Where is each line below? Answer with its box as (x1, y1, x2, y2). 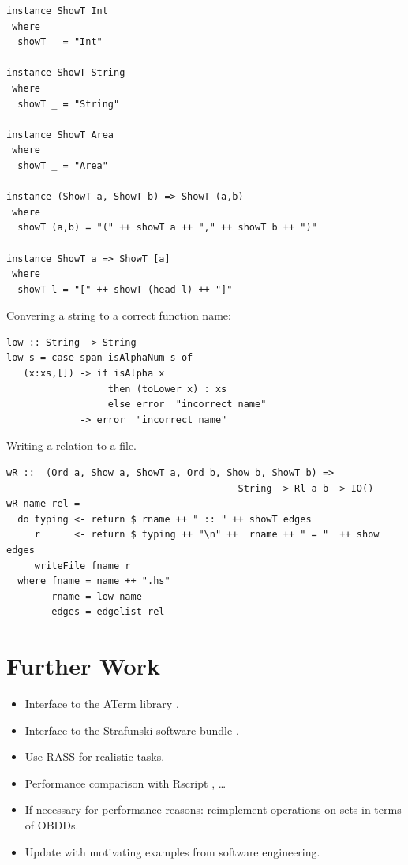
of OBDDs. (24, 817, 79, 833)
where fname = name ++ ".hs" (17, 575, 170, 587)
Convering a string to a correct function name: (6, 307, 231, 324)
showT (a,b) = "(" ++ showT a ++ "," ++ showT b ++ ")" (17, 222, 317, 234)
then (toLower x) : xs (107, 383, 227, 395)
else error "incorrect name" (107, 399, 267, 410)
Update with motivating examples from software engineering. (24, 843, 320, 859)
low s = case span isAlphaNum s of (6, 352, 193, 364)
